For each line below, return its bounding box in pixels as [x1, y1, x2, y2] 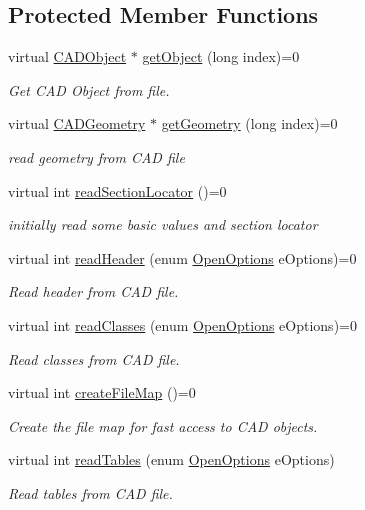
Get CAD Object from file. [8, 79, 170, 100]
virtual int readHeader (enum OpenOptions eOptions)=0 [8, 247, 357, 268]
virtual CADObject [8, 46, 127, 67]
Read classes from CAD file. [8, 348, 180, 369]
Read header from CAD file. [8, 281, 179, 302]
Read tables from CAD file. [8, 482, 173, 503]
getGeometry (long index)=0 [161, 113, 338, 134]
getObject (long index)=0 [142, 46, 300, 67]
